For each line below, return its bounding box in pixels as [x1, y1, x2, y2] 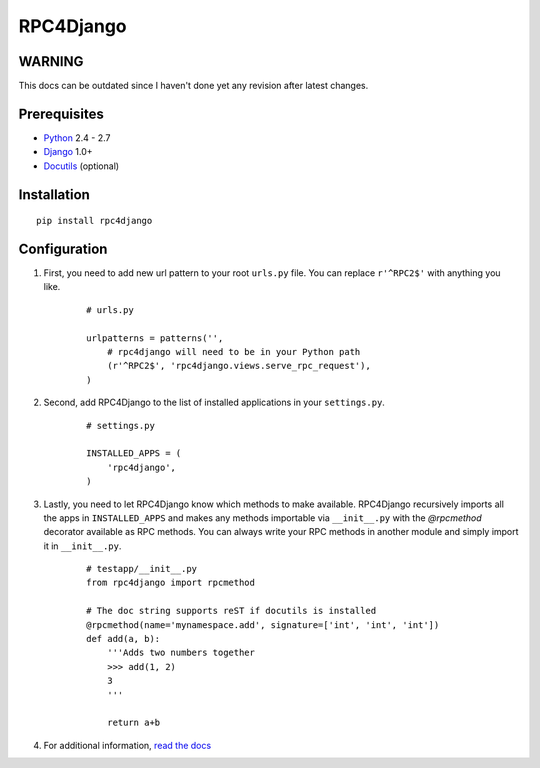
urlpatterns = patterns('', [86, 332, 224, 344]
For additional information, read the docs [43, 739, 212, 751]
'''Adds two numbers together [106, 647, 255, 659]
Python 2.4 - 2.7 [43, 131, 111, 144]
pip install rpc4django [36, 215, 153, 227]
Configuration [18, 240, 108, 257]
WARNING [18, 53, 84, 70]
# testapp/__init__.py [86, 563, 198, 575]
